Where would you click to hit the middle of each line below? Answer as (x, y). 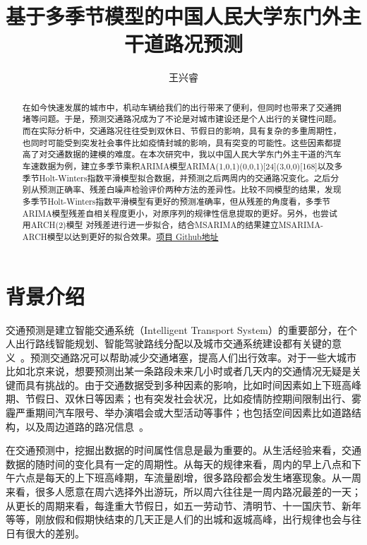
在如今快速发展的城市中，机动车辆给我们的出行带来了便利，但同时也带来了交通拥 (182, 107)
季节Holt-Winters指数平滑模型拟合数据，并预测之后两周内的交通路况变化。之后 (176, 178)
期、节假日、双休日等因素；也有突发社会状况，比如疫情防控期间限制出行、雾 (183, 399)
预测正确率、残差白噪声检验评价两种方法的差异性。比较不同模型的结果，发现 (190, 190)
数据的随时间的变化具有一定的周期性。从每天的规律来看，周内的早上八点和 (179, 463)
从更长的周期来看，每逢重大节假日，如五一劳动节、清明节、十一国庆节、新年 (183, 505)
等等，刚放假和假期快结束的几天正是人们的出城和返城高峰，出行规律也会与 (179, 519)
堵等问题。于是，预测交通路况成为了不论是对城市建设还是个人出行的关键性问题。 (182, 119)
